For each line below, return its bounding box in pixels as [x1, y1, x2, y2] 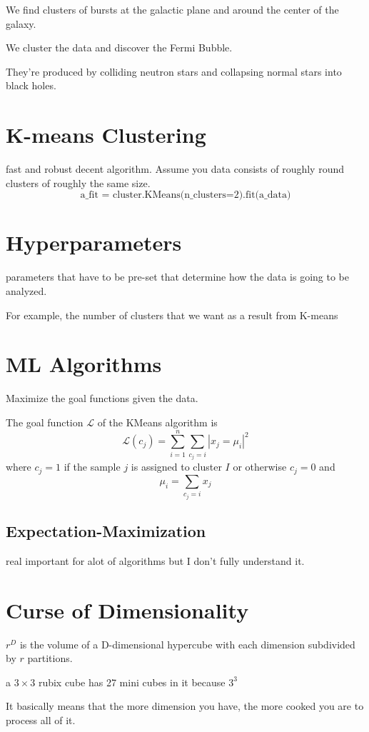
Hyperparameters [6, 228, 182, 257]
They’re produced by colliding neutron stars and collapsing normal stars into [6, 64, 342, 79]
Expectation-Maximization [6, 520, 206, 542]
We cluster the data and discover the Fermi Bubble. [6, 40, 233, 55]
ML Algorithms [6, 349, 162, 378]
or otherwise [233, 459, 287, 474]
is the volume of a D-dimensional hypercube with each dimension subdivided [19, 636, 355, 651]
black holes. [6, 78, 56, 93]
